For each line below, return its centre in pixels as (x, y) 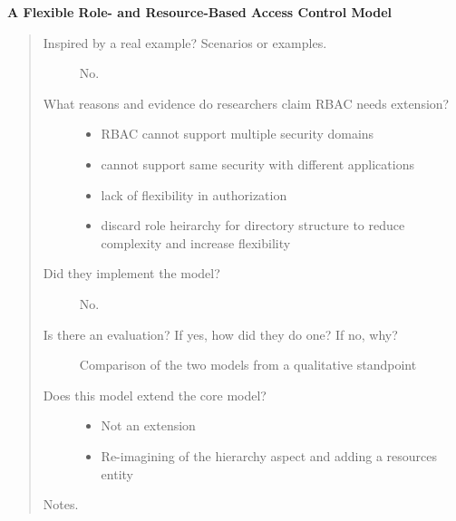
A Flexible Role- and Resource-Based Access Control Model (200, 12)
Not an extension (148, 425)
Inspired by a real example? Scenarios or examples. (185, 42)
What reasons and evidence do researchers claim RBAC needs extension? (246, 103)
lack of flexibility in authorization (194, 194)
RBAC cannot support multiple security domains (238, 134)
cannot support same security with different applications (257, 164)
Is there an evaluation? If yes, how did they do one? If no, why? (220, 334)
